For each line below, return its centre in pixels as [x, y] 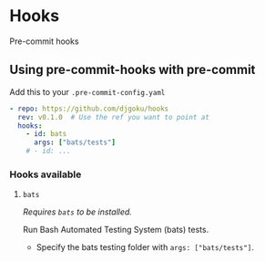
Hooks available [46, 174]
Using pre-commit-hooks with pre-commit [132, 70]
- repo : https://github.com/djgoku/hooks [89, 109]
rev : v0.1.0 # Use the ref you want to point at [113, 117]
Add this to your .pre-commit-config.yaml [87, 91]
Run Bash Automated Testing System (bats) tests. [116, 230]
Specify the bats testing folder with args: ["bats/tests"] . [145, 247]
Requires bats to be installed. [77, 212]
